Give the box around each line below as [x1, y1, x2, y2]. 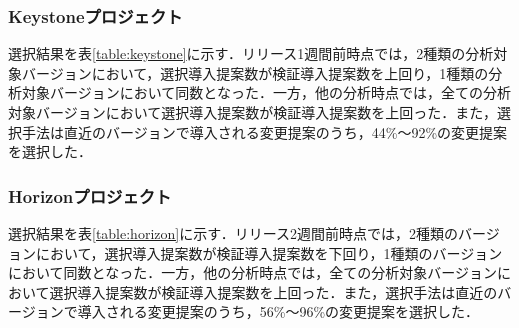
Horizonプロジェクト [8, 183, 172, 208]
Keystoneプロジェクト [8, 3, 183, 28]
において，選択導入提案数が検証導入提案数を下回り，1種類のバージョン [35, 242, 503, 263]
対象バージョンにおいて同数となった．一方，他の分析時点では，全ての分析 [21, 82, 511, 103]
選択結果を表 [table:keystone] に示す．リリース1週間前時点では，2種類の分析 [8, 43, 494, 64]
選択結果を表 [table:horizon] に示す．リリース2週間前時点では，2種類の [8, 223, 458, 243]
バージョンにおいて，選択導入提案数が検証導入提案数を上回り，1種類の [21, 62, 489, 83]
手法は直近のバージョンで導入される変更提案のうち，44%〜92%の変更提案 [21, 121, 508, 142]
